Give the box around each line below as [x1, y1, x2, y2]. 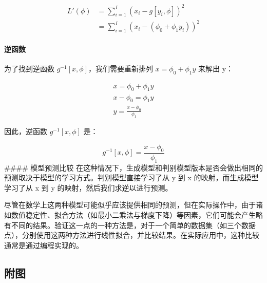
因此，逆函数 [4, 126, 47, 137]
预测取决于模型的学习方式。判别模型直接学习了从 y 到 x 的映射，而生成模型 [4, 172, 259, 183]
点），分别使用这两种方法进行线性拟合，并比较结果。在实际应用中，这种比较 [4, 230, 259, 240]
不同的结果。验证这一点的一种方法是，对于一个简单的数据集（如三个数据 [11, 219, 256, 230]
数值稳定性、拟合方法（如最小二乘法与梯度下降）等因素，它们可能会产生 [11, 209, 256, 220]
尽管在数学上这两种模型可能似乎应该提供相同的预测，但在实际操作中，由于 [4, 199, 256, 210]
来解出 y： [198, 63, 234, 73]
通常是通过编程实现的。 [4, 239, 83, 250]
